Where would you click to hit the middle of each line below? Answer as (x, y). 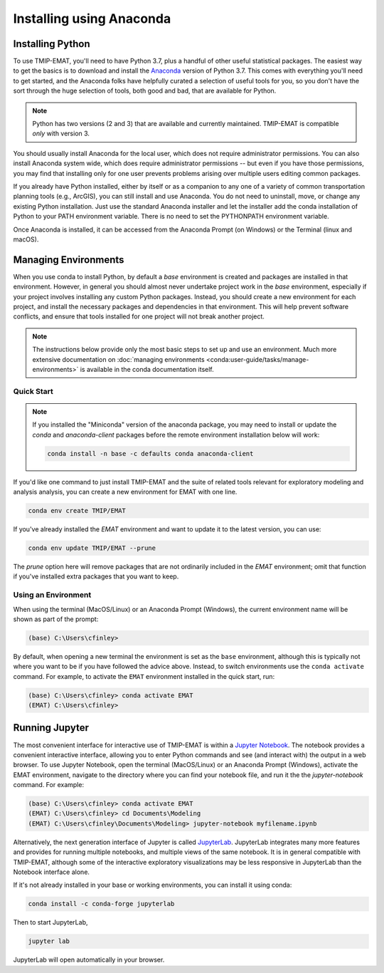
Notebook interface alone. (52, 872)
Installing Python (52, 44)
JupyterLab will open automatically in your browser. (89, 960)
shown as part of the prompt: (56, 619)
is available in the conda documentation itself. (147, 369)
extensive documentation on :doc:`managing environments (119, 359)
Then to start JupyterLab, (50, 922)
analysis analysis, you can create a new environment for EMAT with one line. (125, 492)
